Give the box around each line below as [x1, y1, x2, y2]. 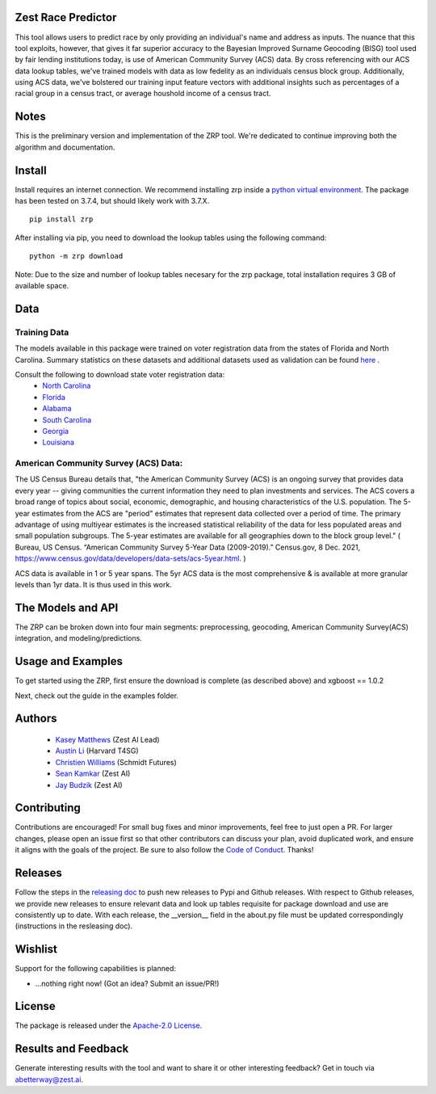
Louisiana [42, 437, 74, 448]
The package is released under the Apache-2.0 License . [15, 1020, 203, 1030]
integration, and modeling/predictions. [15, 633, 143, 643]
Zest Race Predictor [15, 11, 117, 24]
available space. [15, 281, 69, 291]
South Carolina [42, 414, 92, 424]
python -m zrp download [29, 251, 124, 261]
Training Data [15, 326, 69, 338]
